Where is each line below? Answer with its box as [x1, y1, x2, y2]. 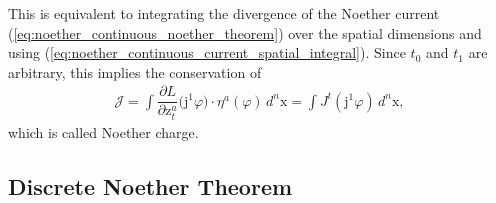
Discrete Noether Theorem [8, 170, 293, 201]
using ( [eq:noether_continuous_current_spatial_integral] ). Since [8, 42, 406, 63]
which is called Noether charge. [8, 121, 199, 142]
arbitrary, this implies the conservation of [8, 61, 262, 82]
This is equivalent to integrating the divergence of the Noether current [8, 3, 440, 23]
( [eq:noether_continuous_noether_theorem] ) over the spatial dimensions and [8, 22, 482, 43]
